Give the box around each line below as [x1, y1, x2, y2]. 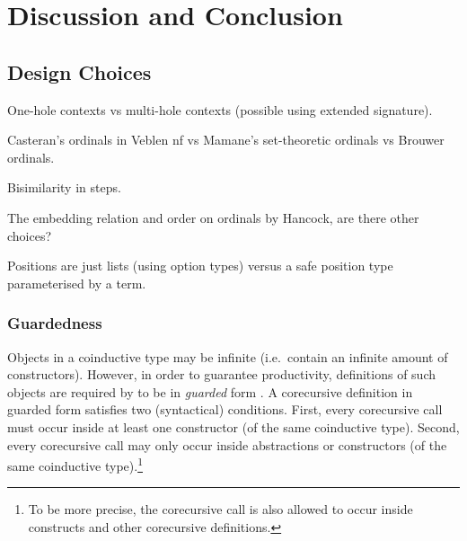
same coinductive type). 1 [7, 454, 143, 474]
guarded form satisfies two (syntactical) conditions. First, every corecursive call [7, 400, 443, 419]
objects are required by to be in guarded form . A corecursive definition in [7, 382, 413, 401]
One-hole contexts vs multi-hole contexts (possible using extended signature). [7, 100, 433, 119]
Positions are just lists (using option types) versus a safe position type [7, 256, 393, 275]
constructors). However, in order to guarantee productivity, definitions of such [7, 365, 436, 384]
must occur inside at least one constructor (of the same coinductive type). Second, [7, 417, 460, 436]
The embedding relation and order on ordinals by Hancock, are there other [7, 208, 419, 226]
